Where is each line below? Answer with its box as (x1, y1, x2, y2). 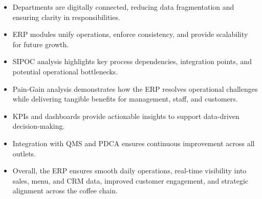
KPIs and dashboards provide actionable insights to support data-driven (12, 110, 239, 121)
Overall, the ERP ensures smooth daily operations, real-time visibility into (12, 165, 247, 176)
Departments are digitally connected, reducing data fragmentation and (12, 2, 234, 12)
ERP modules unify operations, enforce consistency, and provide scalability (12, 29, 248, 39)
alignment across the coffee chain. (12, 185, 118, 196)
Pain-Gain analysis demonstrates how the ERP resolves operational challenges (12, 83, 258, 94)
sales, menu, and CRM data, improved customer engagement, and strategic (12, 175, 249, 186)
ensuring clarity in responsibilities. (12, 11, 120, 22)
